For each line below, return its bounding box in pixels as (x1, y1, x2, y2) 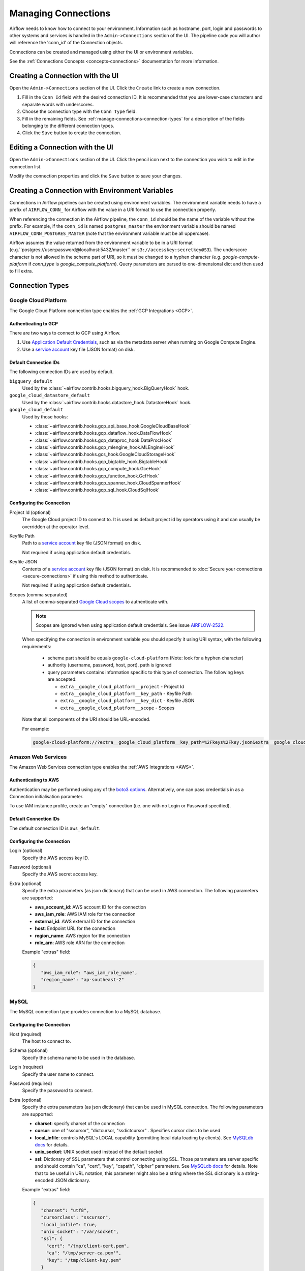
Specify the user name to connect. (22, 1071, 95, 1077)
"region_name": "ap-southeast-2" (41, 977, 125, 983)
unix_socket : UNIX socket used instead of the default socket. (35, 1149, 164, 1155)
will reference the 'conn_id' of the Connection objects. (9, 40, 123, 46)
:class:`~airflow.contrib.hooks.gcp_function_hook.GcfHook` (35, 473, 160, 479)
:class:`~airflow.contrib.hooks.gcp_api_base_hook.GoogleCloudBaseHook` (35, 422, 191, 429)
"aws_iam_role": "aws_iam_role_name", (41, 970, 138, 976)
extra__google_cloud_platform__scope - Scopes (60, 705, 175, 711)
